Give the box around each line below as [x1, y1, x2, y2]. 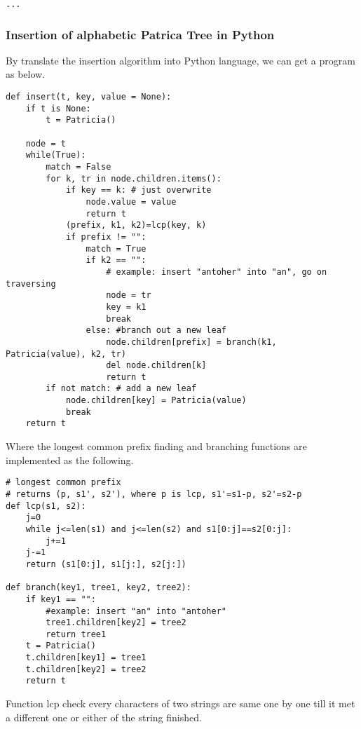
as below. [6, 67, 46, 81]
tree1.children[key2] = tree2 [46, 618, 186, 628]
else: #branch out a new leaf [86, 325, 226, 336]
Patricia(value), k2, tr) [6, 348, 126, 359]
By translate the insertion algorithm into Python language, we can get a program [6, 53, 355, 67]
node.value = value [86, 196, 177, 207]
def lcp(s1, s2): [6, 500, 86, 511]
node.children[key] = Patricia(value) [65, 395, 247, 406]
